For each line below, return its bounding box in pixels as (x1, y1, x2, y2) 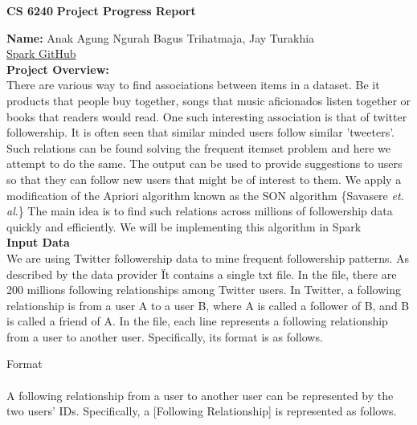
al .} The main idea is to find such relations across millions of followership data (6, 202, 393, 219)
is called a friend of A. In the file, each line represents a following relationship (6, 313, 388, 329)
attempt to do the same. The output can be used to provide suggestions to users (6, 155, 403, 172)
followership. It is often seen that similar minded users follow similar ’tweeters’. (6, 124, 395, 141)
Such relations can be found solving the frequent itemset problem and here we (6, 139, 390, 156)
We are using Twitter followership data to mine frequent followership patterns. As (6, 249, 410, 266)
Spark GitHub (6, 45, 76, 62)
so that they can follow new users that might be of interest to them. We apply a (6, 170, 402, 187)
